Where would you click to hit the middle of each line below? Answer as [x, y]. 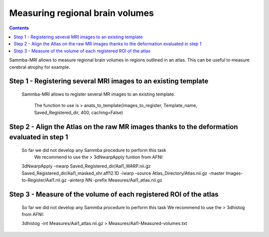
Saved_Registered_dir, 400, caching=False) [79, 113]
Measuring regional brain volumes [81, 13]
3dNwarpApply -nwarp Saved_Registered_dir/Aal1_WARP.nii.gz [86, 166]
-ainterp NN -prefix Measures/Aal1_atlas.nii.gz [115, 180]
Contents [19, 28]
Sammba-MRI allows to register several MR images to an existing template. [98, 94]
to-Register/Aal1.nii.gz [44, 180]
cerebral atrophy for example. [40, 67]
